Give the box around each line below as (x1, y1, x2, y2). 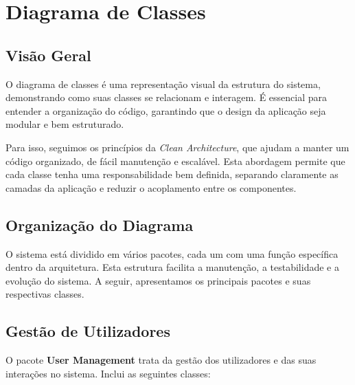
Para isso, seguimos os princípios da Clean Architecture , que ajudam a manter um (5, 140, 350, 154)
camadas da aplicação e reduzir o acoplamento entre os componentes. (5, 180, 297, 195)
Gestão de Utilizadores (5, 320, 170, 342)
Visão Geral (5, 44, 91, 65)
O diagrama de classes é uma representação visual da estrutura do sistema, (5, 76, 321, 91)
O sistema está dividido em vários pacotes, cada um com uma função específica (5, 246, 339, 261)
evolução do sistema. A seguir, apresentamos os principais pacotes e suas (5, 273, 311, 287)
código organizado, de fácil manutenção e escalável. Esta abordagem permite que (5, 153, 345, 168)
